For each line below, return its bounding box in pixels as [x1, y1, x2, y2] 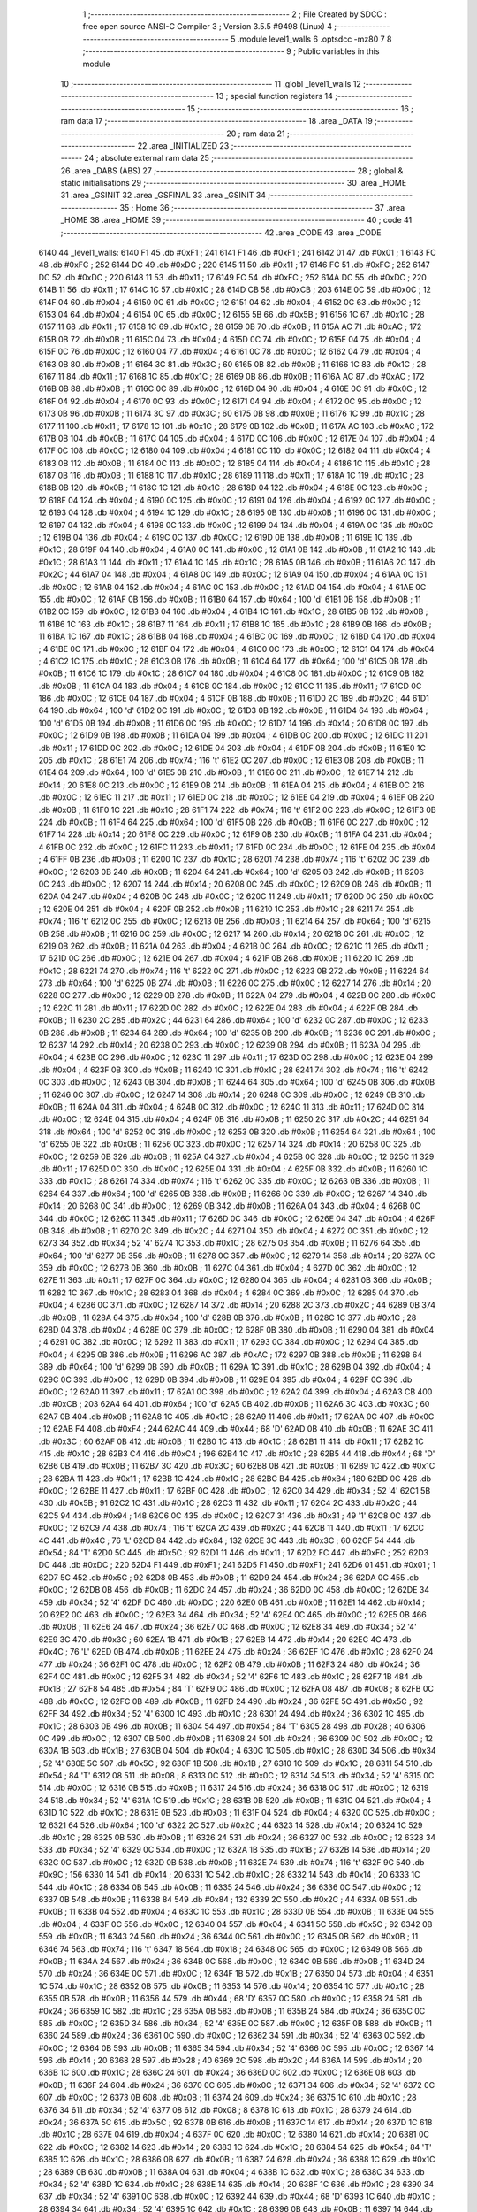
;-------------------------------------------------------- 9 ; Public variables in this [82, 46, 380, 57]
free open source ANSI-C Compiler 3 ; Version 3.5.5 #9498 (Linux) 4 [82, 21, 333, 32]
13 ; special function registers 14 [215, 91, 333, 102]
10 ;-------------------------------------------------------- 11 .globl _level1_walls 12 [60, 78, 361, 88]
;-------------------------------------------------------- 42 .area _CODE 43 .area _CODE [60, 227, 382, 238]
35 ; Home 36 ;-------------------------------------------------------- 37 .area [119, 202, 405, 212]
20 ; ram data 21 [226, 128, 286, 139]
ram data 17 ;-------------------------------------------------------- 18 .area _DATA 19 [60, 116, 373, 127]
